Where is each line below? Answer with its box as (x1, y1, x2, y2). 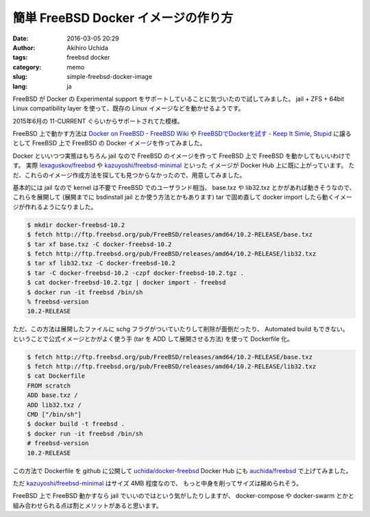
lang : (12, 82, 28, 91)
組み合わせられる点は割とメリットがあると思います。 (12, 501, 162, 509)
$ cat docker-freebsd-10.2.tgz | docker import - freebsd (27, 278, 226, 287)
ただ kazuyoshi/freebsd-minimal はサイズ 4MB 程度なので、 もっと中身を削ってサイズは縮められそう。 (12, 479, 303, 487)
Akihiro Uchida (66, 43, 109, 51)
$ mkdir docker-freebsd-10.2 (27, 221, 125, 229)
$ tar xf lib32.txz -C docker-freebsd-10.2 (27, 259, 176, 267)
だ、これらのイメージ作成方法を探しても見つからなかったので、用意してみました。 (12, 171, 246, 179)
